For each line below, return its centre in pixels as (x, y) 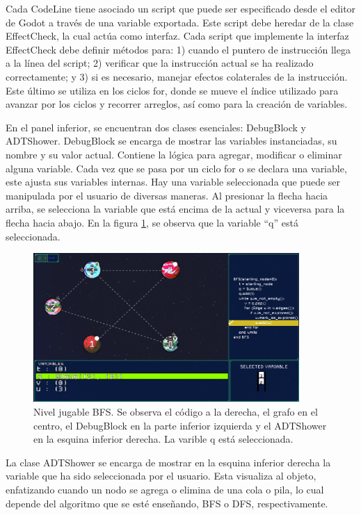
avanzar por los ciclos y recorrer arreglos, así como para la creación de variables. (177, 104)
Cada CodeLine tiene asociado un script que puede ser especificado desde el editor (181, 8)
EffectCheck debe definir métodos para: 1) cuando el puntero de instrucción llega (178, 49)
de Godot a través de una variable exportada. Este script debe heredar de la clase (180, 22)
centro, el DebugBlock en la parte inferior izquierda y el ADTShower (180, 425)
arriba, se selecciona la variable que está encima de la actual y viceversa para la (175, 209)
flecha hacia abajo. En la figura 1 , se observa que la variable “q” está (152, 222)
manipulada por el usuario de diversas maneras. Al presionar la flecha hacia (167, 195)
